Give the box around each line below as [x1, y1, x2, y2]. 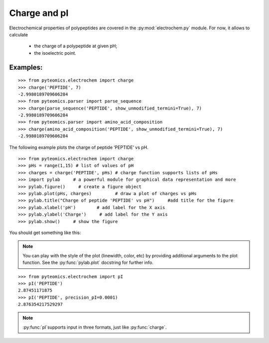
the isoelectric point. [34, 50, 77, 56]
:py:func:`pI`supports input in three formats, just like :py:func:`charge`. [22, 324, 167, 330]
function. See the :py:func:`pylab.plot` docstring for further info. [22, 259, 154, 266]
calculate [9, 31, 28, 37]
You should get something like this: [9, 229, 81, 235]
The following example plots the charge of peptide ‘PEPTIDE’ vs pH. [9, 144, 149, 150]
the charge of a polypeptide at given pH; [34, 43, 117, 49]
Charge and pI [9, 7, 69, 18]
